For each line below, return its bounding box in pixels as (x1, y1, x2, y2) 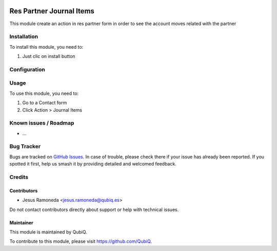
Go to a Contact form (22, 100, 67, 106)
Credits (9, 173, 28, 180)
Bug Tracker (9, 143, 41, 150)
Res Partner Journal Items (9, 7, 95, 15)
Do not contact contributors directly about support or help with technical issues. (9, 206, 179, 213)
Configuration (9, 66, 46, 73)
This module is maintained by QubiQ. (9, 228, 87, 235)
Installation (9, 33, 38, 40)
